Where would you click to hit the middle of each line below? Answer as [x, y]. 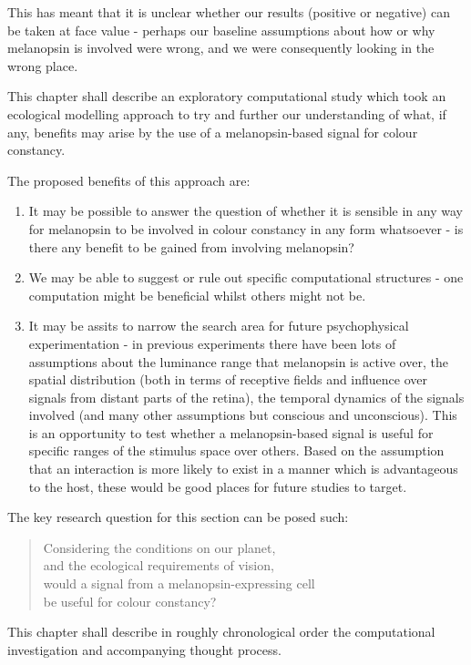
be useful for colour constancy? [130, 601]
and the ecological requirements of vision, [159, 565]
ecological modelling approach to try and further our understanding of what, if [227, 113]
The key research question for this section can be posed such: [178, 517]
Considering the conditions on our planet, [159, 547]
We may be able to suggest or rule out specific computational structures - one [246, 277]
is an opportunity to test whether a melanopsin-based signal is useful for [231, 432]
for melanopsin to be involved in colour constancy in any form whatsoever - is [246, 228]
